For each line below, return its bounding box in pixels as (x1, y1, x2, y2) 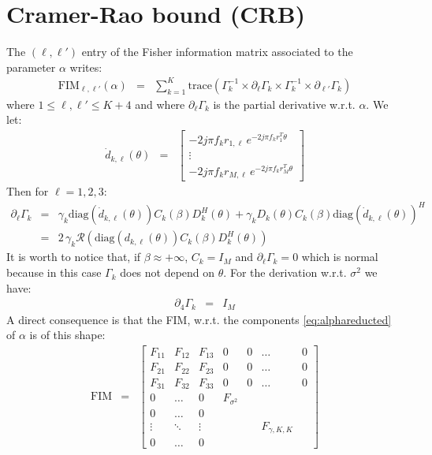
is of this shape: (29, 326, 106, 343)
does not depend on (120, 264, 215, 281)
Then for (6, 183, 49, 200)
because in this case (6, 264, 102, 281)
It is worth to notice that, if (6, 248, 141, 265)
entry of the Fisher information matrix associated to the (81, 43, 353, 60)
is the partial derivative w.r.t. (213, 95, 356, 112)
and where (135, 95, 185, 112)
